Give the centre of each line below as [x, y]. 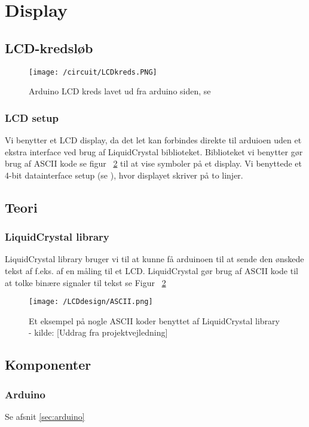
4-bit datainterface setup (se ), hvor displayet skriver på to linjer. [124, 175]
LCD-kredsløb [49, 47]
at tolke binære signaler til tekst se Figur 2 [85, 282]
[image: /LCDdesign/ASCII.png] [91, 302]
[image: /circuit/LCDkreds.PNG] [93, 72]
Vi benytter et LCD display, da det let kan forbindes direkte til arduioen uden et [153, 140]
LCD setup [32, 117]
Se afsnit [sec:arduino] [45, 417]
